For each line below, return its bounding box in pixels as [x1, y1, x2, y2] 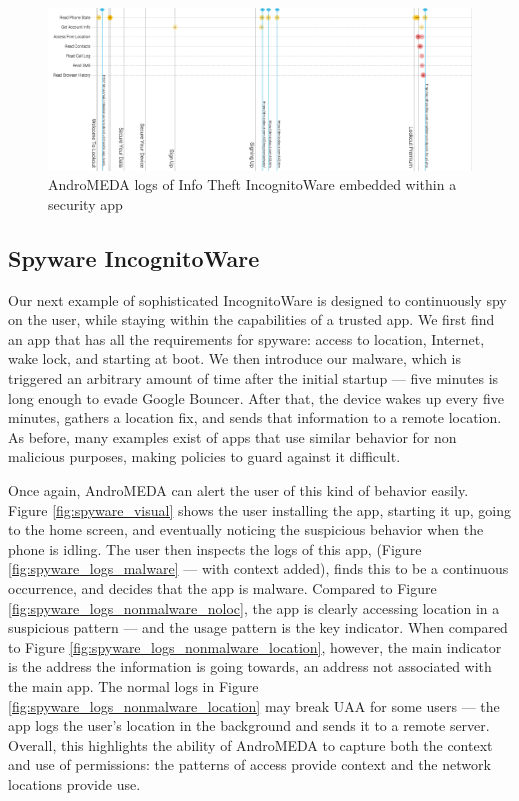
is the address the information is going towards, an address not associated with [8, 656, 492, 677]
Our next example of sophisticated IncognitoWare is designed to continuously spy [8, 289, 507, 310]
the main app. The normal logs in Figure [8, 675, 259, 696]
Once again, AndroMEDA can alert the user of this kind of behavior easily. [8, 480, 469, 501]
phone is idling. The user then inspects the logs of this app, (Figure [8, 538, 422, 559]
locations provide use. [8, 773, 141, 794]
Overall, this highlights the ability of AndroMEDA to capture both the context [8, 734, 493, 755]
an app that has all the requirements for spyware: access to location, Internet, [8, 328, 485, 349]
